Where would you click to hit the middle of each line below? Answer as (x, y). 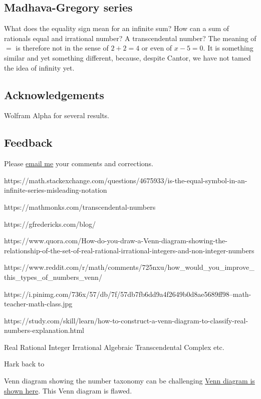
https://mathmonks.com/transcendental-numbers (80, 207)
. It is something (228, 48)
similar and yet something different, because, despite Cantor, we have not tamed (127, 57)
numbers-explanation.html (44, 330)
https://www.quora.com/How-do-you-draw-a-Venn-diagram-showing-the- (116, 241)
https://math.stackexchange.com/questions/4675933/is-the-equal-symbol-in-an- (126, 180)
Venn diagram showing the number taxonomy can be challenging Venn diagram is (129, 381)
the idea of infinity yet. (39, 67)
